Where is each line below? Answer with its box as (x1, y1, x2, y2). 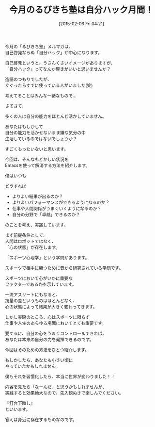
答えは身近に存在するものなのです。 (5, 416, 77, 422)
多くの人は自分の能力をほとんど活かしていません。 (5, 113, 107, 119)
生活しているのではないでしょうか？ (5, 135, 77, 141)
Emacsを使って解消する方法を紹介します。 (5, 162, 90, 168)
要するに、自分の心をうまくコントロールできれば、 (5, 330, 107, 336)
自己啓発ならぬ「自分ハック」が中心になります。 (5, 49, 103, 55)
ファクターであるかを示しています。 (5, 281, 77, 287)
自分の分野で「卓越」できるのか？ (12, 212, 80, 217)
